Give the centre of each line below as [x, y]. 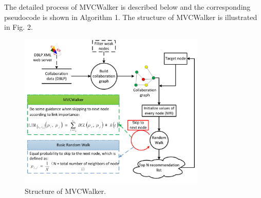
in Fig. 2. [18, 27]
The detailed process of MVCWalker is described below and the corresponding [127, 7]
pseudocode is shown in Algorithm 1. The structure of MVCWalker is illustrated [131, 17]
